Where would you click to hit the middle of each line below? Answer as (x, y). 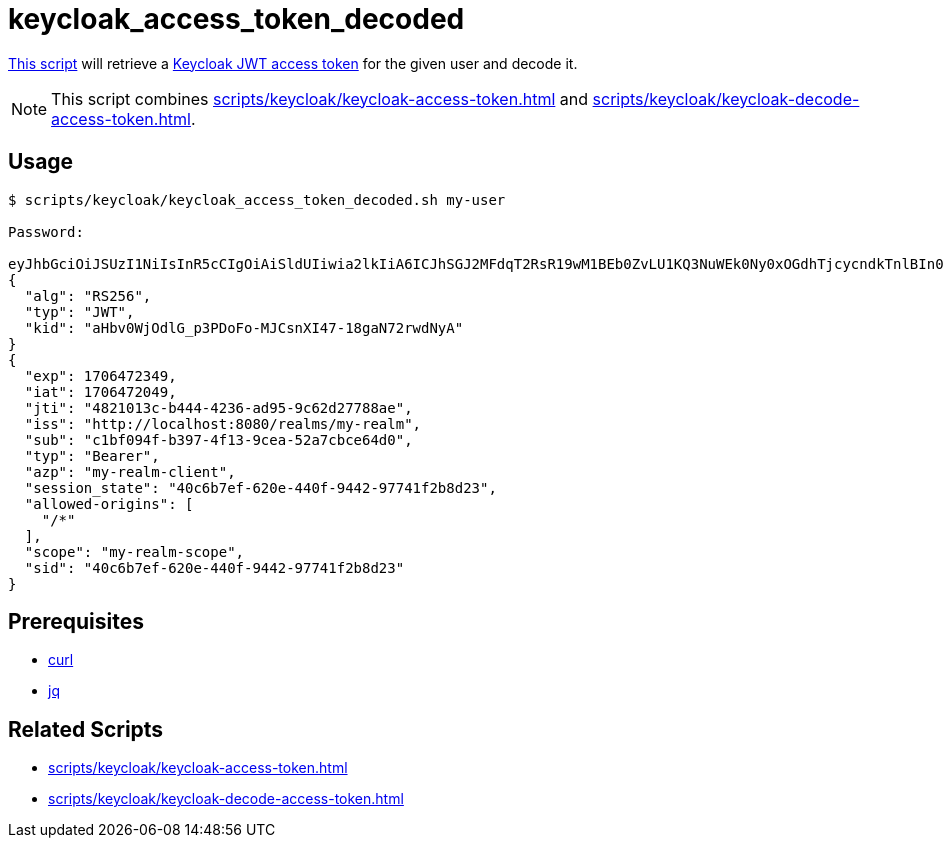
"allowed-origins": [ (109, 503)
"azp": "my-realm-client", (130, 471)
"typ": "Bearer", (92, 455)
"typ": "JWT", (79, 311)
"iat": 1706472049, (100, 391)
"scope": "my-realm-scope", (134, 551)
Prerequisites (76, 622)
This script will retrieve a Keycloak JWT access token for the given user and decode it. (293, 63)
